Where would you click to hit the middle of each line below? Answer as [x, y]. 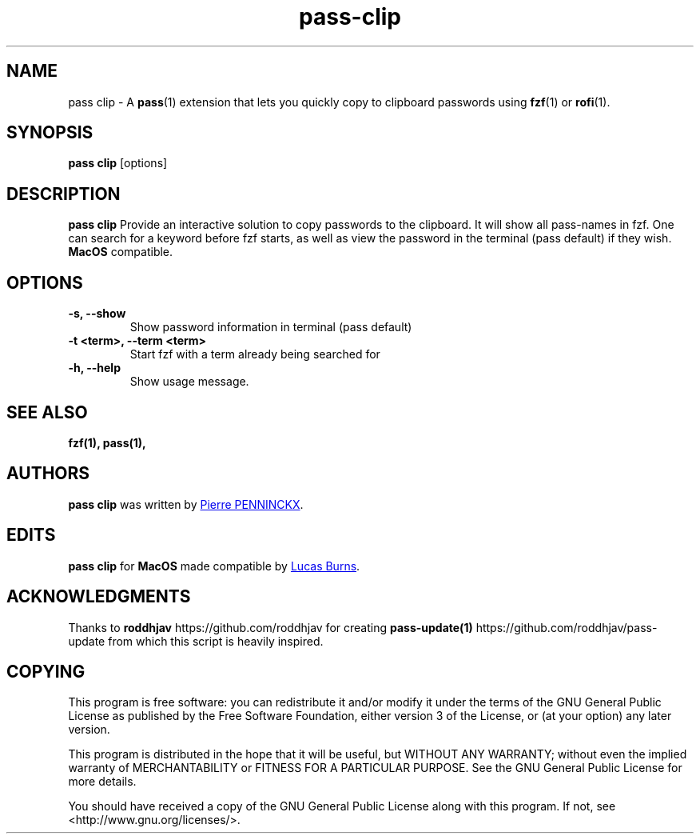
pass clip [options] [118, 163]
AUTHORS [48, 474]
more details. [102, 782]
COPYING [46, 671]
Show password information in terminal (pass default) [271, 327]
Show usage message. [189, 382]
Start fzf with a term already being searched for [255, 354]
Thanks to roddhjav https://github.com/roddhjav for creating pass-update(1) [270, 627]
